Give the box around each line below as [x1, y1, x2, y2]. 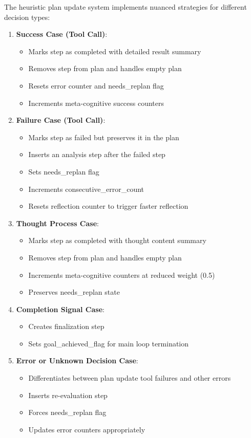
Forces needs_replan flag [28, 407, 107, 418]
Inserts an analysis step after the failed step [28, 149, 165, 160]
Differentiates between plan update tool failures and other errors [28, 373, 231, 383]
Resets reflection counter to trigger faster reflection [28, 201, 189, 211]
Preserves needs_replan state [28, 287, 120, 297]
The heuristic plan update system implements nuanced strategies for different [4, 2, 247, 12]
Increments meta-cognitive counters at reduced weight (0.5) [28, 269, 215, 280]
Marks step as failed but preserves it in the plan [28, 132, 179, 142]
